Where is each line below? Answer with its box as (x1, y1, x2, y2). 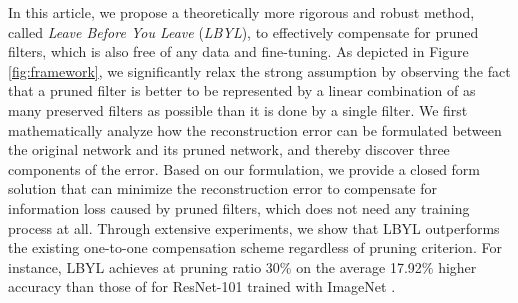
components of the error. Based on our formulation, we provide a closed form (8, 158, 481, 179)
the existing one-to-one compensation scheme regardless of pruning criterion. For (8, 237, 502, 258)
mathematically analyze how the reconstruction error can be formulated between (8, 119, 502, 140)
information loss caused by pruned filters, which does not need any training (8, 197, 470, 218)
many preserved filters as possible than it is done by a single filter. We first (8, 99, 468, 120)
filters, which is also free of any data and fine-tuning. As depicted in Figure (8, 41, 469, 62)
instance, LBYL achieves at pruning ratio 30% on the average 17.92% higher (8, 256, 477, 277)
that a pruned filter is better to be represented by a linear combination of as (8, 80, 476, 101)
